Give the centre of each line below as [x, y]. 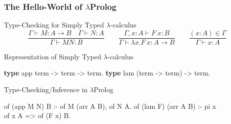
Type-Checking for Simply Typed [54, 25]
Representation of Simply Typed [53, 56]
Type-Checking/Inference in [46, 89]
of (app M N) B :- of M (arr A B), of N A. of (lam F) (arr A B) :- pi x [110, 106]
